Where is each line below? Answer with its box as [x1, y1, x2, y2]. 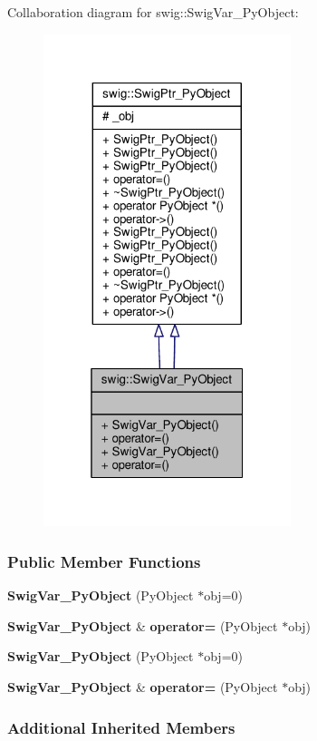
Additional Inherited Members [7, 716, 235, 738]
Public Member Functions [7, 550, 201, 572]
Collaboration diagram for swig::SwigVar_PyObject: [7, 3, 299, 21]
